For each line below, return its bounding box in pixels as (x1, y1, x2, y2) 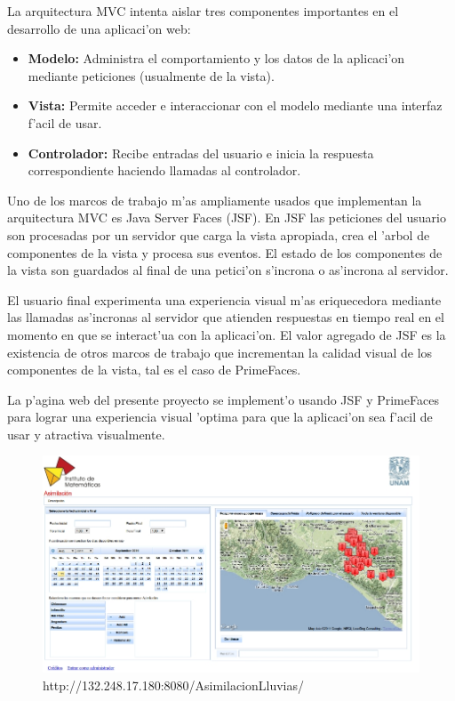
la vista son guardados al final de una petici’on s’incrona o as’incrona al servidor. (7, 261, 449, 279)
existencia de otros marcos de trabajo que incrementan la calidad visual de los (7, 342, 433, 361)
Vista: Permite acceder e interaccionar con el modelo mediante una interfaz (28, 96, 443, 115)
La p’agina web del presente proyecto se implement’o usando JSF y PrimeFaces (7, 390, 439, 408)
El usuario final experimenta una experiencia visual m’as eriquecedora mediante (7, 290, 442, 309)
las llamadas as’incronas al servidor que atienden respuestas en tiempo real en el (7, 308, 444, 326)
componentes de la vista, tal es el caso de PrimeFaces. (7, 360, 301, 379)
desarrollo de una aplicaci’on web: (7, 19, 191, 37)
